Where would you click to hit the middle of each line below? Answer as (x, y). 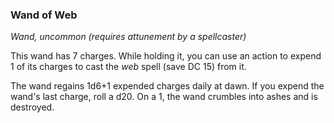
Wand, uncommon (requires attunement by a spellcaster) (128, 37)
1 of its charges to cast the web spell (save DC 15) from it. (128, 67)
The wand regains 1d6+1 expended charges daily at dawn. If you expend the (167, 86)
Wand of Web (44, 15)
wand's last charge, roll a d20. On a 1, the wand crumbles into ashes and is (164, 97)
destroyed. (32, 107)
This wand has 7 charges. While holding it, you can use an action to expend (166, 56)
